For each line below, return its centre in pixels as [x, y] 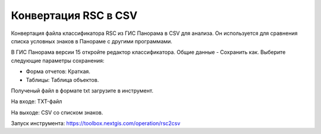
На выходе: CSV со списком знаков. [57, 112]
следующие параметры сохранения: [58, 60]
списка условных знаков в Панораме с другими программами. [92, 41]
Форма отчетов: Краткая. [58, 72]
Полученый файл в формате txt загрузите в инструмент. [82, 90]
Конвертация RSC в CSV [74, 15]
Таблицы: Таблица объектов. [62, 79]
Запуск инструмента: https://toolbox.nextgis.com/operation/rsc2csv [96, 123]
